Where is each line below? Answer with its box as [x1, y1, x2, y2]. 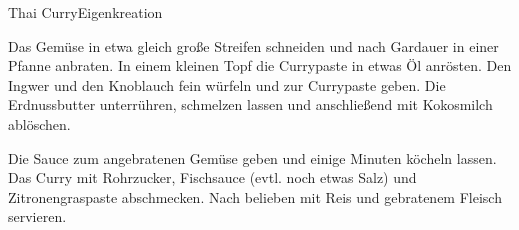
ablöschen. [8, 113, 71, 134]
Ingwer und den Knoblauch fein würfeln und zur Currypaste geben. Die [8, 74, 446, 95]
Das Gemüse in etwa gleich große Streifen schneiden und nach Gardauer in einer [8, 35, 499, 56]
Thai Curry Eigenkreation [8, 2, 163, 22]
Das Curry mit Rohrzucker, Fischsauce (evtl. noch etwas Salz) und [8, 167, 417, 188]
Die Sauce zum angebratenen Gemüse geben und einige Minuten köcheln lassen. [8, 147, 497, 168]
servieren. [8, 206, 67, 227]
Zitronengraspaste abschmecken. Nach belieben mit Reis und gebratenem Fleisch [8, 186, 502, 207]
